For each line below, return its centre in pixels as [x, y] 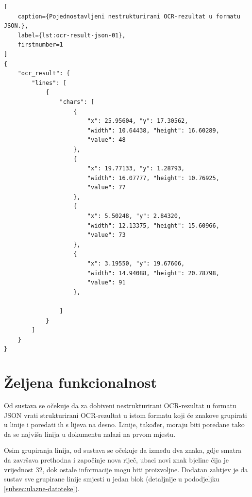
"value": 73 [106, 235]
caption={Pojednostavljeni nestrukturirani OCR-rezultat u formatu [129, 16]
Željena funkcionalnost [80, 382]
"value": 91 [106, 283]
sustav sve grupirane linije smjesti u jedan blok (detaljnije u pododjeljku [112, 479]
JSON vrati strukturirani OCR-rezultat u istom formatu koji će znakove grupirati [126, 415]
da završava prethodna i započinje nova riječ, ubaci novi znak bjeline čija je [116, 460]
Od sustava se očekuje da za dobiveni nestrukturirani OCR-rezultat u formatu [120, 406]
